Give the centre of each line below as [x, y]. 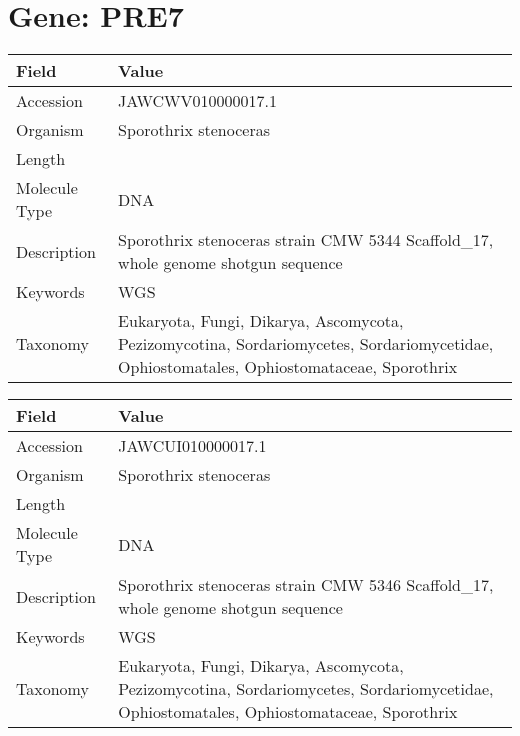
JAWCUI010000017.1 [192, 446]
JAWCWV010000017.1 [197, 101]
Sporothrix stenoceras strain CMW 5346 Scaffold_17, [306, 585]
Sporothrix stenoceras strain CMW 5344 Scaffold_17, [306, 240]
